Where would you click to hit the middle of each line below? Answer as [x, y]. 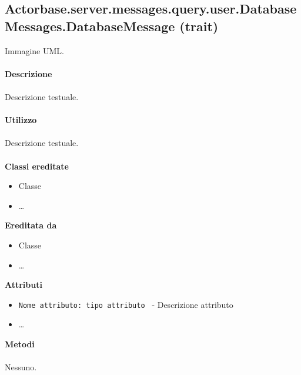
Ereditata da [31, 225]
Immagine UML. [34, 50]
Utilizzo [21, 120]
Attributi [24, 285]
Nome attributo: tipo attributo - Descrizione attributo [126, 304]
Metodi [20, 344]
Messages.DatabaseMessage [90, 26]
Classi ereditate [37, 166]
